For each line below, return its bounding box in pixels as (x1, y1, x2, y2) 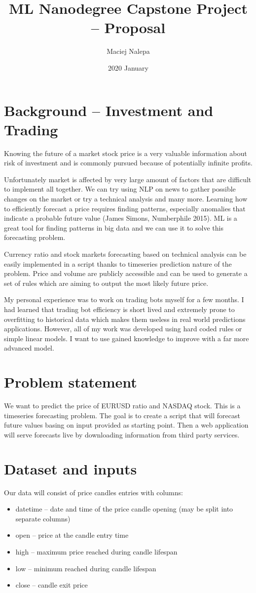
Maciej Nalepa (107, 46, 150, 56)
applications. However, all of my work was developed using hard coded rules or (4, 323, 242, 334)
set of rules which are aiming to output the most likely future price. (4, 277, 209, 288)
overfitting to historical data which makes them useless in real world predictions (4, 314, 246, 324)
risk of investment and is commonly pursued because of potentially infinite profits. (4, 158, 253, 168)
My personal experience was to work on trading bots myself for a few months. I (4, 294, 244, 305)
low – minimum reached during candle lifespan (15, 563, 156, 573)
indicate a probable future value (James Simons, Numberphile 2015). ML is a (4, 213, 237, 223)
